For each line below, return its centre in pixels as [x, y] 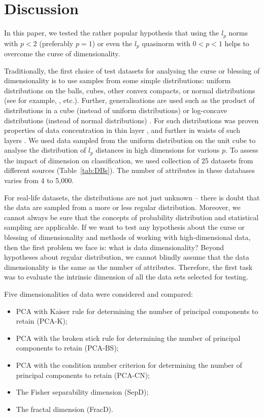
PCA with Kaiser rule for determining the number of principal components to [137, 311]
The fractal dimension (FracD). [64, 409]
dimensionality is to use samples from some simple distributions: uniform [118, 80]
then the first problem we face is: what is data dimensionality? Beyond [114, 247]
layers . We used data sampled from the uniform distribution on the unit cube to [130, 140]
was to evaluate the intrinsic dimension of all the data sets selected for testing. [126, 277]
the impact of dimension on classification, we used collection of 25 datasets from [129, 160]
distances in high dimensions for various [158, 150]
